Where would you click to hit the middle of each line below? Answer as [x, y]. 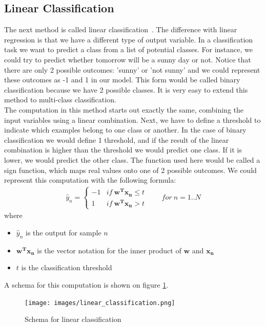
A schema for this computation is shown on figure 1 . [86, 284]
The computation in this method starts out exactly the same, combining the [124, 109]
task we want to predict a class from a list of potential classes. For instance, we [129, 49]
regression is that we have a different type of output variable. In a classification [129, 39]
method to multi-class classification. [60, 100]
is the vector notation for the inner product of [109, 250]
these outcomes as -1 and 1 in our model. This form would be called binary [122, 80]
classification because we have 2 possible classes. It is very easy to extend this [126, 89]
